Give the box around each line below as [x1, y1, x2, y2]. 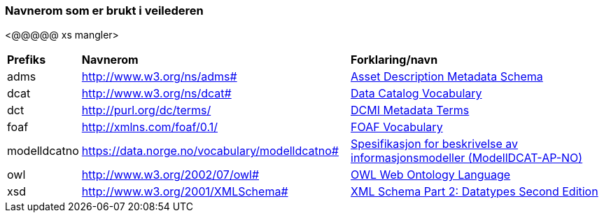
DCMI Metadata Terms [351, 103, 470, 118]
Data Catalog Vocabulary [351, 86, 482, 101]
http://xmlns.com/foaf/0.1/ [81, 120, 218, 135]
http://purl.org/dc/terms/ [81, 103, 211, 118]
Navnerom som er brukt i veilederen [5, 4, 204, 18]
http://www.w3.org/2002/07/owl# [81, 168, 260, 182]
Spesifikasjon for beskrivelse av [351, 137, 519, 151]
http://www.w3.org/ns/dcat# [81, 86, 232, 101]
